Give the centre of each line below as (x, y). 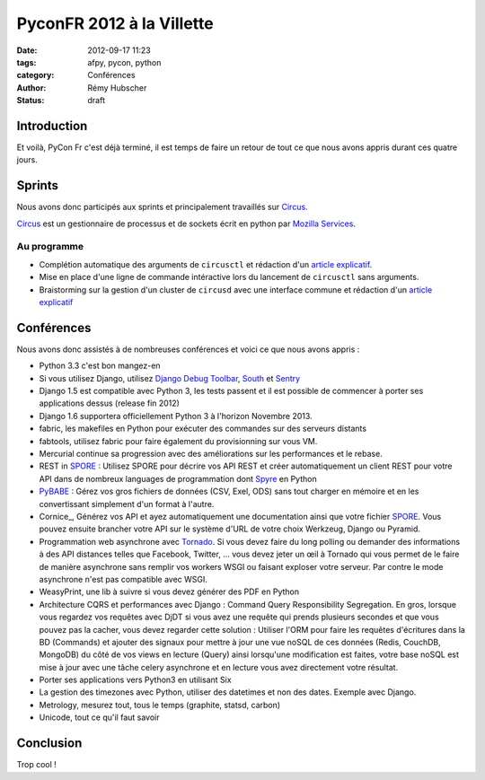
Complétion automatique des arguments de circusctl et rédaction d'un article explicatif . (206, 264)
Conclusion (49, 744)
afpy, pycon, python (124, 62)
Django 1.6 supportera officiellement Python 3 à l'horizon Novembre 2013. (176, 416)
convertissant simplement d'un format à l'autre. (127, 504)
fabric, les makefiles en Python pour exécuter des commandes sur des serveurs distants (203, 429)
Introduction (52, 126)
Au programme (50, 247)
